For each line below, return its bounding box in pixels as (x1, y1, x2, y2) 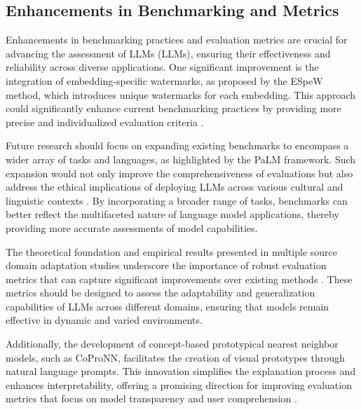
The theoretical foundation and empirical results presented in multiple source (6, 244, 338, 259)
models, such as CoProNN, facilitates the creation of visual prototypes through (6, 350, 345, 364)
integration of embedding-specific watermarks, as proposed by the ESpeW (6, 73, 323, 88)
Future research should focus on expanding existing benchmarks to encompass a (6, 138, 349, 153)
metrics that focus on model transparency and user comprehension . (6, 391, 297, 406)
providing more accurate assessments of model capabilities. (6, 220, 258, 235)
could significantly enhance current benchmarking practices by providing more (6, 101, 341, 116)
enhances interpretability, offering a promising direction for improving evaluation (6, 377, 352, 392)
